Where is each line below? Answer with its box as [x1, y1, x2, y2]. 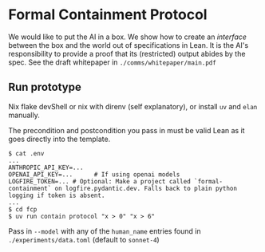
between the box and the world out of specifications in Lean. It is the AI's [8, 40, 249, 49]
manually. [8, 110, 40, 120]
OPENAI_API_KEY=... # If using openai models [8, 170, 180, 179]
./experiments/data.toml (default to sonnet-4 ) [8, 234, 160, 244]
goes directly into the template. [8, 134, 111, 144]
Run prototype [8, 81, 81, 94]
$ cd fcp [8, 205, 38, 213]
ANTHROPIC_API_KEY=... [8, 163, 84, 171]
